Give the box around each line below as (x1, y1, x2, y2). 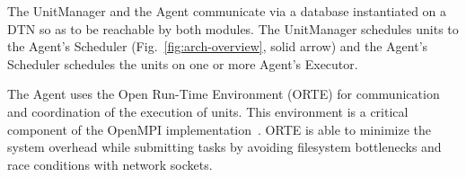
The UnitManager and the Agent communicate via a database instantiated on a (7, 2, 447, 20)
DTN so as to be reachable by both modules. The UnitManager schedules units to (7, 19, 459, 38)
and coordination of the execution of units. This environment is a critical (7, 102, 409, 120)
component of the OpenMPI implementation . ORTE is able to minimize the (7, 119, 431, 138)
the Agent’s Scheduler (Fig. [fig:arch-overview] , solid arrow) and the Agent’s (7, 37, 428, 56)
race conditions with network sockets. (7, 155, 213, 173)
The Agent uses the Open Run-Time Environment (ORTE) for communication (7, 84, 440, 103)
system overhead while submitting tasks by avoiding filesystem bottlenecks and (7, 137, 442, 156)
